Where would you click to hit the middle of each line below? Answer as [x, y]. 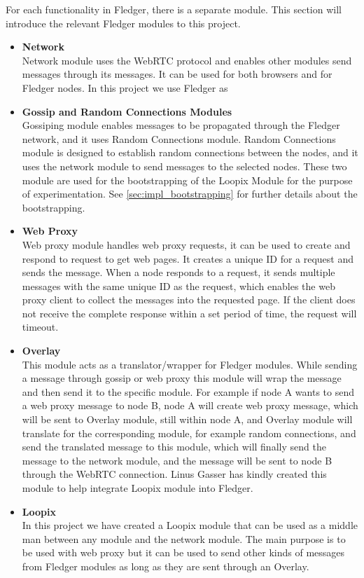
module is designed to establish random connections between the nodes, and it [190, 152]
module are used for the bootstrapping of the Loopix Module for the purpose [187, 180]
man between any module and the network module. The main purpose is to [184, 538]
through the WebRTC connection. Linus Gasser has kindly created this [174, 474]
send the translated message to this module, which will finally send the [174, 447]
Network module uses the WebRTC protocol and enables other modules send [187, 60]
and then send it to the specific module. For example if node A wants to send [188, 391]
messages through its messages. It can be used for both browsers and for [177, 74]
